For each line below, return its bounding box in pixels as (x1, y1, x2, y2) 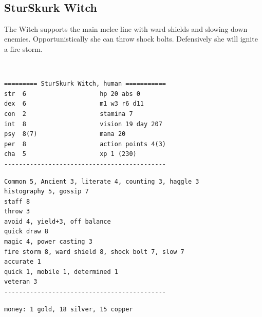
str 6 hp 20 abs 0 (4, 90, 140, 97)
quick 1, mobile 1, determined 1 (4, 268, 118, 275)
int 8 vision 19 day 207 (4, 120, 162, 128)
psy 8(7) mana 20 (4, 130, 126, 138)
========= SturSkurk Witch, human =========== (4, 80, 166, 88)
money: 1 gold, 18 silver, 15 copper (4, 305, 133, 313)
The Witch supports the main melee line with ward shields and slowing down (4, 23, 248, 34)
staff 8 (4, 197, 30, 205)
